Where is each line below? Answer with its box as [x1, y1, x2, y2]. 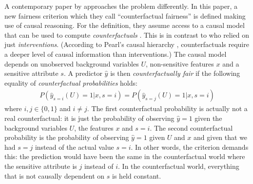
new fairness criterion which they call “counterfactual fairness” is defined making [4, 10, 246, 21]
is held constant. [112, 170, 161, 181]
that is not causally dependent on [4, 170, 105, 181]
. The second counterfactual [150, 122, 233, 133]
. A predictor [63, 68, 102, 78]
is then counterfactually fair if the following [110, 68, 240, 78]
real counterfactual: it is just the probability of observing [4, 113, 175, 123]
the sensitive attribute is [4, 161, 77, 171]
